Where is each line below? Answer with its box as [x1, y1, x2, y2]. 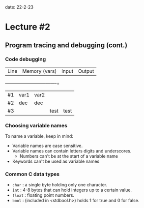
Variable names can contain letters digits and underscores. [12, 148, 132, 154]
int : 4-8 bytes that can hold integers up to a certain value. [12, 187, 132, 193]
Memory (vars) [22, 67, 57, 74]
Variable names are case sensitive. [12, 143, 83, 149]
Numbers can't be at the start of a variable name [19, 153, 118, 159]
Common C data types [5, 171, 60, 178]
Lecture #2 [5, 22, 51, 32]
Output [78, 67, 94, 74]
